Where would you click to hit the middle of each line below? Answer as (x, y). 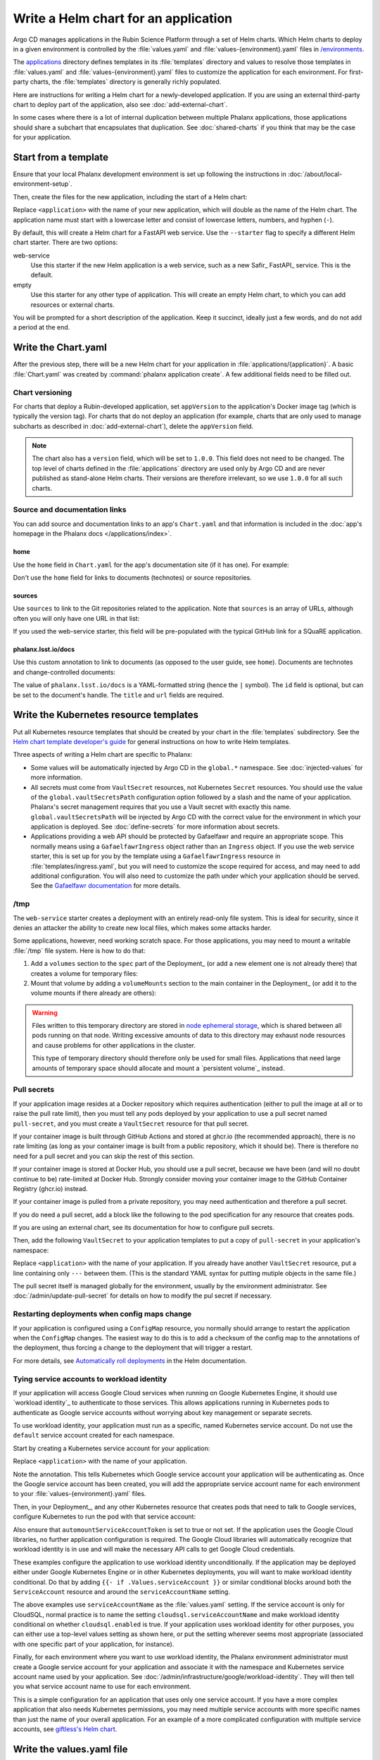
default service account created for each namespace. (94, 1435)
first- (356, 72)
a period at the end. (42, 327)
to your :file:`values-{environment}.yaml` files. (80, 1494)
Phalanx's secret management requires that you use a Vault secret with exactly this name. (161, 807)
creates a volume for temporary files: (84, 973)
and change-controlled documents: (64, 672)
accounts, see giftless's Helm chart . (65, 1729)
